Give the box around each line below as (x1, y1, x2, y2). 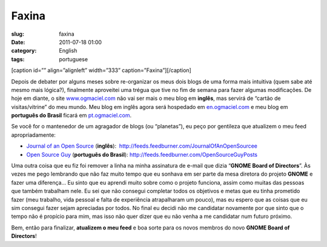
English (59, 47, 78, 54)
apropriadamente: (11, 131, 56, 139)
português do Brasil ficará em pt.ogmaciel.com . (11, 112, 132, 119)
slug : (11, 30, 24, 38)
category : (11, 47, 37, 54)
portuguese (59, 55, 88, 63)
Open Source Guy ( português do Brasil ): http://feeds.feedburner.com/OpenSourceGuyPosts (26, 151, 258, 158)
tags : (11, 55, 25, 63)
